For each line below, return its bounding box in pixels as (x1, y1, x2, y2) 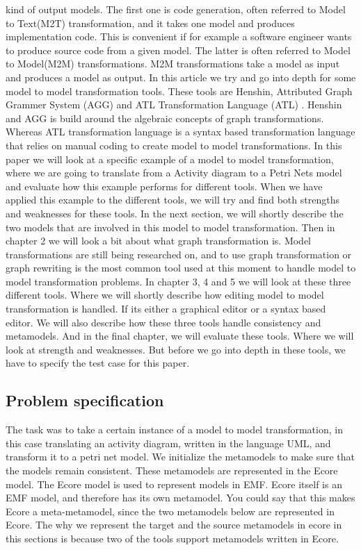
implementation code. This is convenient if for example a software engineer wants (6, 29, 352, 44)
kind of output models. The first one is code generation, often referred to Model (6, 2, 346, 16)
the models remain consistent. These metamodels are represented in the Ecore (6, 463, 338, 478)
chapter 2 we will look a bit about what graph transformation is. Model (6, 233, 312, 248)
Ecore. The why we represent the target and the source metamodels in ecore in (6, 517, 342, 532)
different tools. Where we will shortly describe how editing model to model (6, 287, 324, 302)
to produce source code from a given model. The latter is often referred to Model (6, 42, 351, 57)
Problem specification (6, 390, 164, 411)
